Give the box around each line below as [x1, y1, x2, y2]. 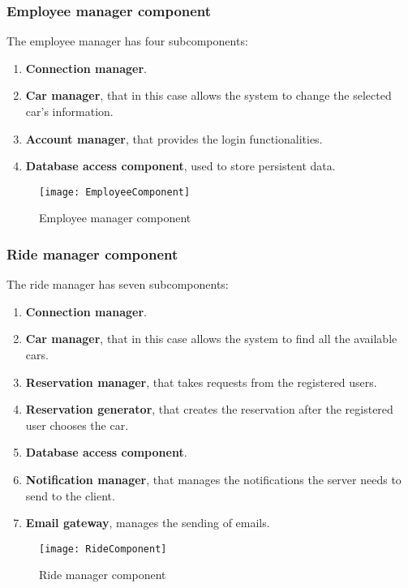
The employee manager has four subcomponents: [6, 32, 248, 49]
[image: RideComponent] [39, 543, 167, 555]
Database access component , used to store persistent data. [25, 157, 336, 174]
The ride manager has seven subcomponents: [6, 276, 229, 293]
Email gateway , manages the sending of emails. [25, 514, 270, 531]
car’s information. [25, 103, 114, 119]
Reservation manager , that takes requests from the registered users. [25, 373, 377, 390]
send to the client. [25, 487, 115, 504]
